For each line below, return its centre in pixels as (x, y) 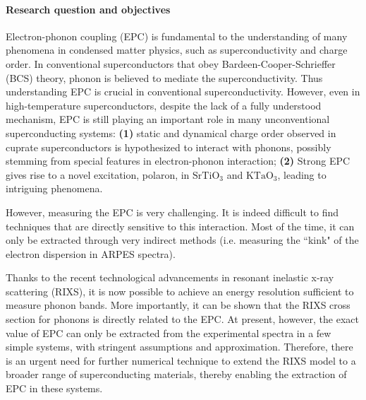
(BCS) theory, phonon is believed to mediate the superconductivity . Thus (164, 77)
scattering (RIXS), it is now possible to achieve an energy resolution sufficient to (180, 291)
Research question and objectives (88, 9)
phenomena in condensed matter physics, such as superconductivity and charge (177, 50)
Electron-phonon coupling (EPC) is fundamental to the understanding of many (177, 36)
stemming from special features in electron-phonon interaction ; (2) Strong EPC (178, 161)
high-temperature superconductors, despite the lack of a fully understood (164, 105)
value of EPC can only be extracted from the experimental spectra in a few (169, 333)
